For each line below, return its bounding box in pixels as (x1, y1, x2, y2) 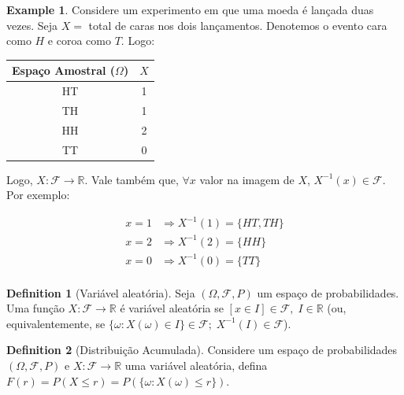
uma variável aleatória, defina (124, 356, 268, 373)
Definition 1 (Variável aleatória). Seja (6, 284, 195, 301)
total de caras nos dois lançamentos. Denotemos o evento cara (88, 17, 387, 33)
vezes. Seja (6, 17, 58, 33)
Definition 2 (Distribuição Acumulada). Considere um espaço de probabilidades (6, 341, 398, 358)
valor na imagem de (199, 171, 295, 187)
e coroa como (47, 32, 111, 49)
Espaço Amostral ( (12, 62, 116, 79)
